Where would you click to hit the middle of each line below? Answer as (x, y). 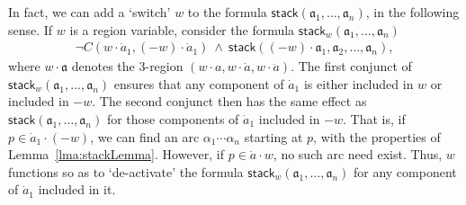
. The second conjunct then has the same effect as (229, 101)
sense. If (31, 29)
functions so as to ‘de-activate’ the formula (126, 171)
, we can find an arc (145, 136)
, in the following (412, 12)
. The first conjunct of (351, 66)
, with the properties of (377, 136)
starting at (273, 136)
